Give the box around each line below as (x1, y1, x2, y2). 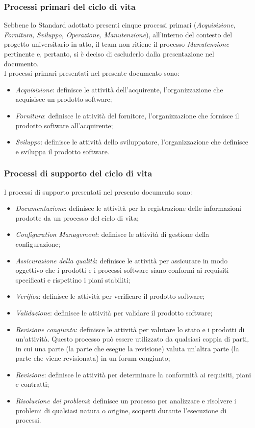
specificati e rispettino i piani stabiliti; (15, 274, 130, 285)
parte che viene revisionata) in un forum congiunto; (15, 353, 170, 363)
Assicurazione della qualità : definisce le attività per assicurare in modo (15, 255, 228, 265)
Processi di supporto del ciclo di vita (4, 167, 153, 179)
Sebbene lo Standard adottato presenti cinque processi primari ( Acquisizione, (4, 20, 235, 30)
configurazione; (15, 238, 60, 249)
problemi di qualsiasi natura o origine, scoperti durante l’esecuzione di (15, 405, 227, 415)
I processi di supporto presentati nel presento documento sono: (4, 186, 192, 197)
